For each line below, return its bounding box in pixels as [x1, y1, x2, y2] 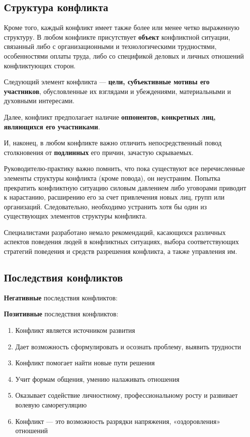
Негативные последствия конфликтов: [4, 292, 118, 302]
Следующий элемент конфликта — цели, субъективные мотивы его [4, 77, 210, 87]
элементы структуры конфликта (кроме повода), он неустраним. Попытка [4, 172, 221, 183]
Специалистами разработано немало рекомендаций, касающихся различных [4, 227, 226, 237]
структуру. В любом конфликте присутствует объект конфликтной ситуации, [4, 31, 230, 42]
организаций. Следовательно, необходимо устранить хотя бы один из [4, 201, 207, 211]
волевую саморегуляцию [15, 400, 87, 410]
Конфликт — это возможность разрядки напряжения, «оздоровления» [15, 416, 221, 426]
